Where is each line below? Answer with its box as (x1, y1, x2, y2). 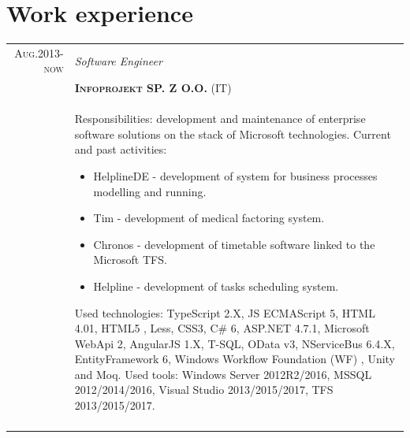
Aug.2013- (14, 44, 64, 61)
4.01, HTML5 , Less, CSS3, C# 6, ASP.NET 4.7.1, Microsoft (74, 320, 370, 336)
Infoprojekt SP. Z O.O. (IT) (74, 80, 232, 96)
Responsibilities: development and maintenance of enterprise (74, 110, 366, 127)
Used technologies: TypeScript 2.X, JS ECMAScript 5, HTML (74, 304, 375, 321)
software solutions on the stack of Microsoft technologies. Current (74, 125, 391, 142)
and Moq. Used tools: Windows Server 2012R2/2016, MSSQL (74, 366, 372, 382)
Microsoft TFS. (93, 251, 167, 268)
